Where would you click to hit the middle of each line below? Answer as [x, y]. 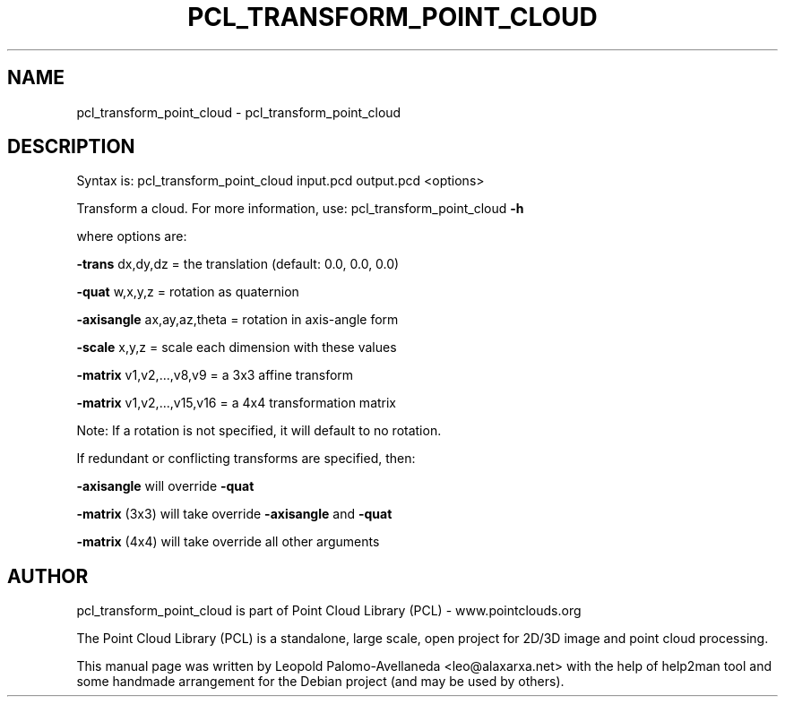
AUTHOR [48, 576]
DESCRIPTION [71, 147]
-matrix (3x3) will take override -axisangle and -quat [234, 514]
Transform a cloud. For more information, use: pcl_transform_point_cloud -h [300, 209]
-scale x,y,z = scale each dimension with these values [237, 348]
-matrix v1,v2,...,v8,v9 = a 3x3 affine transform [215, 375]
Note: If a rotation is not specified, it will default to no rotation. [259, 431]
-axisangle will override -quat [165, 486]
